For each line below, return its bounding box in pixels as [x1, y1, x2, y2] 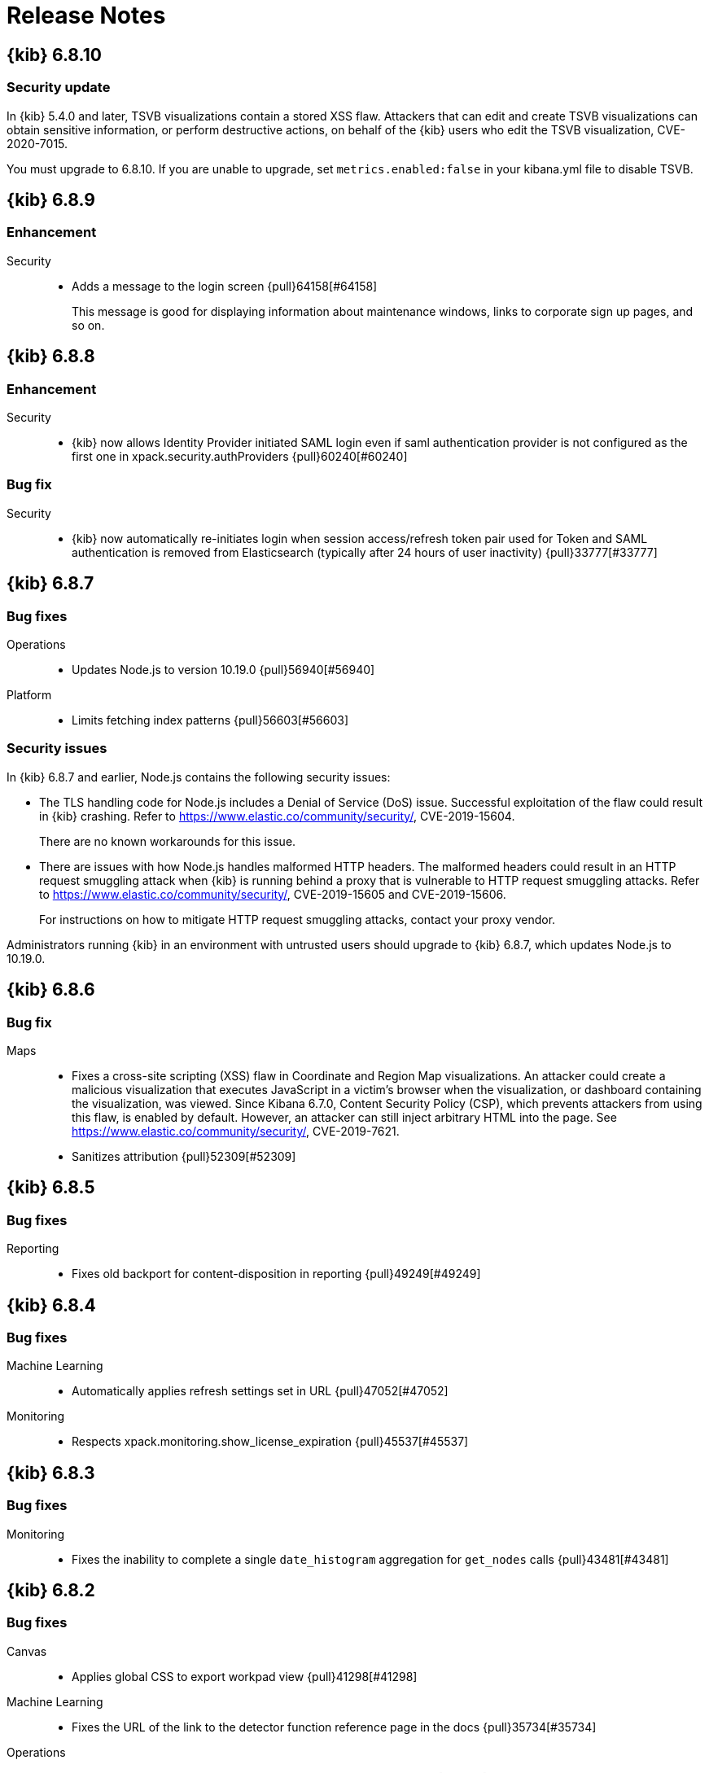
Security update [7, 79, 111, 96]
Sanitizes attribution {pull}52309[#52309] [72, 1149, 296, 1163]
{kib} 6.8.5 [7, 1177, 95, 1198]
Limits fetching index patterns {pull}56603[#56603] [72, 712, 349, 727]
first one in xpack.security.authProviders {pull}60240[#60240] [72, 449, 408, 463]
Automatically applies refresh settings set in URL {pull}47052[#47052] [72, 1384, 449, 1399]
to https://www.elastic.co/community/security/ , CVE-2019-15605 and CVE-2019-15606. [39, 886, 506, 901]
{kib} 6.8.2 [7, 1580, 95, 1600]
